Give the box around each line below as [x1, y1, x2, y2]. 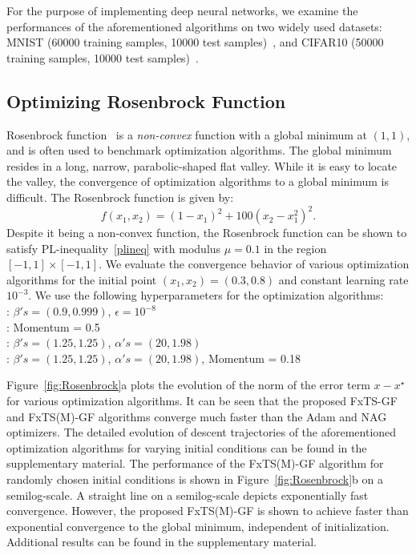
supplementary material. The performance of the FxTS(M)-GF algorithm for [6, 455, 384, 472]
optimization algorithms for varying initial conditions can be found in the [6, 439, 367, 456]
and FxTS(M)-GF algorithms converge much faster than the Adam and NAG [6, 408, 387, 424]
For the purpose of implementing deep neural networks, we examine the [6, 2, 358, 18]
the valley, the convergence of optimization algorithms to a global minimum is [6, 173, 389, 190]
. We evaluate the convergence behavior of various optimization [99, 255, 410, 272]
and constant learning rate [278, 271, 409, 288]
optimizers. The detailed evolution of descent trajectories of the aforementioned [6, 424, 397, 440]
